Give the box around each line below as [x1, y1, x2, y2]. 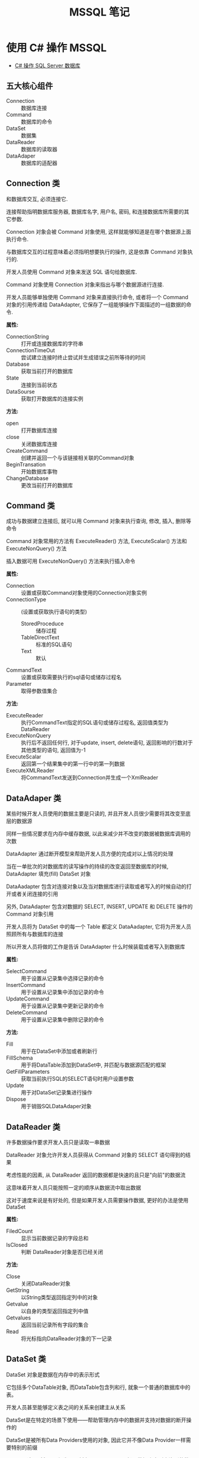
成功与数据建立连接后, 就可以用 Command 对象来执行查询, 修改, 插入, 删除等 [6, 518, 191, 525]
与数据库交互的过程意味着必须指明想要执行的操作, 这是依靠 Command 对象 [6, 248, 188, 255]
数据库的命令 [21, 118, 52, 125]
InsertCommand [6, 982, 46, 989]
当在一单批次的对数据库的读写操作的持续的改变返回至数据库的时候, [6, 863, 169, 870]
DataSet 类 [6, 1354, 46, 1364]
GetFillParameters [6, 1068, 50, 1076]
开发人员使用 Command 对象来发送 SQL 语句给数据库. [6, 268, 137, 275]
